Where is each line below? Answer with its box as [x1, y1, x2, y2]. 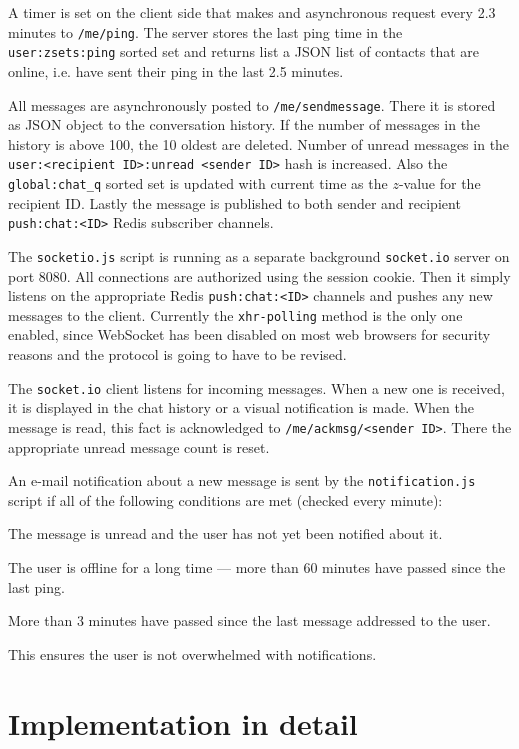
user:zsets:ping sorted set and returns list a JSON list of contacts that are [8, 41, 480, 62]
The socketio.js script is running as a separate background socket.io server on [8, 245, 510, 266]
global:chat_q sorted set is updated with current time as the [8, 173, 388, 193]
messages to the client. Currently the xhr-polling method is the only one [8, 304, 463, 325]
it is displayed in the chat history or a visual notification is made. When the [8, 397, 474, 418]
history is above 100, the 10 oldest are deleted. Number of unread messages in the [8, 133, 510, 154]
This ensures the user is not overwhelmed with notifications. [8, 643, 377, 664]
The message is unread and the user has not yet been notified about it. [8, 523, 443, 544]
